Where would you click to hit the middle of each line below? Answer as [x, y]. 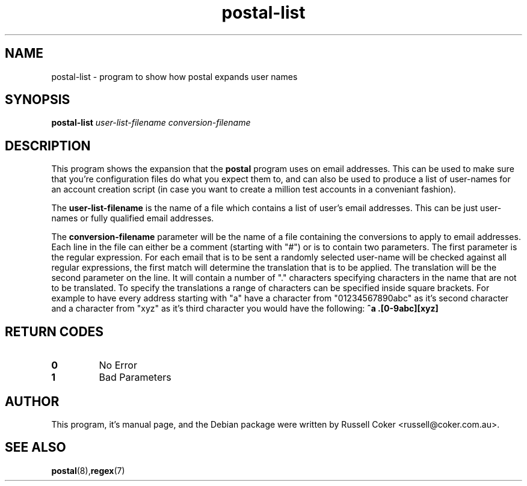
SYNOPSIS [38, 100]
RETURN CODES [54, 331]
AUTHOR [32, 401]
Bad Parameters [135, 377]
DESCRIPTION [48, 146]
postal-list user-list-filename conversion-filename [151, 123]
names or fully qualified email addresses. [133, 218]
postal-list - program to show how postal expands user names [174, 76]
